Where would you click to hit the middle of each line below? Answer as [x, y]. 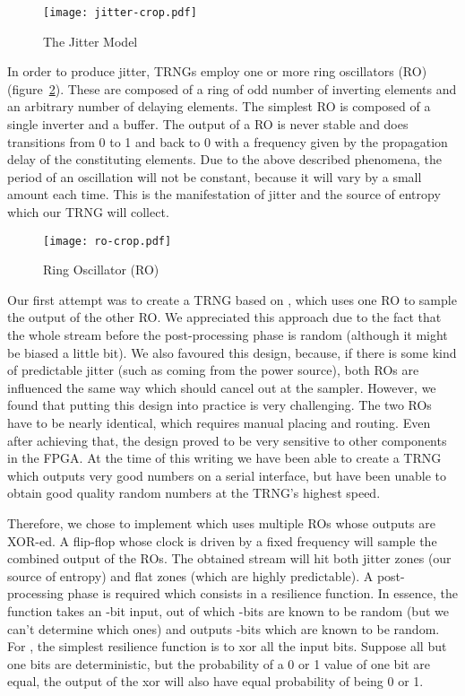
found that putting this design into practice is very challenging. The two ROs [220, 405]
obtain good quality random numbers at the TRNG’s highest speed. [194, 493]
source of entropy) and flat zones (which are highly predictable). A [190, 575]
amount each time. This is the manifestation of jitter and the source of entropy [224, 194]
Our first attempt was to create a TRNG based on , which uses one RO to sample [232, 299]
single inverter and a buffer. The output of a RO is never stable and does [208, 124]
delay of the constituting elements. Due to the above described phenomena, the [225, 159]
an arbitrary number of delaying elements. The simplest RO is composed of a [219, 106]
